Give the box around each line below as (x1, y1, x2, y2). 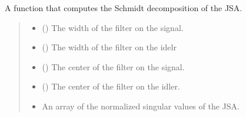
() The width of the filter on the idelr (42, 41, 177, 53)
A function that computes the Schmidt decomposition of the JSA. (5, 2, 242, 13)
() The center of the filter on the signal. (42, 60, 185, 73)
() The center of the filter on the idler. (42, 80, 180, 92)
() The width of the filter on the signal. (42, 21, 184, 33)
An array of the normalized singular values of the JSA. (42, 99, 240, 112)
